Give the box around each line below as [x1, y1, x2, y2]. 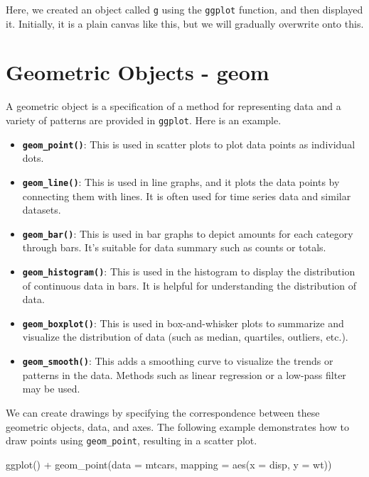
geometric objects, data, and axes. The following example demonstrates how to [6, 419, 349, 434]
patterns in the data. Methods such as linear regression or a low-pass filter [22, 367, 346, 382]
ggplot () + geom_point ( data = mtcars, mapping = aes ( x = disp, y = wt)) [6, 456, 332, 471]
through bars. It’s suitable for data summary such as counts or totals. [22, 240, 326, 255]
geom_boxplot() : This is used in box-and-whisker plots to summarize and [22, 315, 344, 330]
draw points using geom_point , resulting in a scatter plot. [6, 433, 257, 448]
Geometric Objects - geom [6, 57, 269, 87]
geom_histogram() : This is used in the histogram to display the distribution [22, 263, 355, 278]
